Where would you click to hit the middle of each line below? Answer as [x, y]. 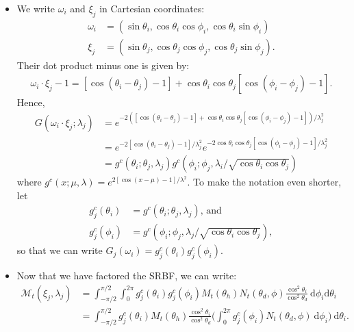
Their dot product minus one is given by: [103, 65]
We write [36, 8]
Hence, [31, 102]
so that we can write [60, 250]
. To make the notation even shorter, [264, 182]
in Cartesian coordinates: [152, 8]
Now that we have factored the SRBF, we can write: [127, 276]
